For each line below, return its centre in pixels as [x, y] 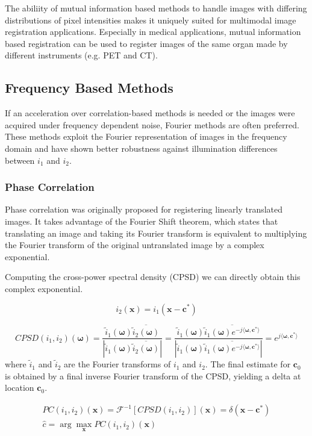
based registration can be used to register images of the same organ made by [146, 43]
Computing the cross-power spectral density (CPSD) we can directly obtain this [153, 277]
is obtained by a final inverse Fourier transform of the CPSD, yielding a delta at [153, 375]
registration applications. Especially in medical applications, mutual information [153, 32]
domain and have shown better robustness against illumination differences [141, 148]
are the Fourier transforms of [117, 364]
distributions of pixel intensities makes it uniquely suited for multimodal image [151, 20]
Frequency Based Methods [89, 88]
